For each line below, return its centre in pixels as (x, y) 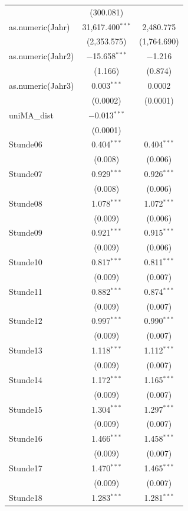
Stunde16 (26, 438)
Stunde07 (26, 174)
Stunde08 (26, 203)
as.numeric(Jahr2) (42, 56)
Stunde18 (26, 497)
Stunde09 (26, 232)
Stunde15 (26, 409)
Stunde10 (26, 262)
